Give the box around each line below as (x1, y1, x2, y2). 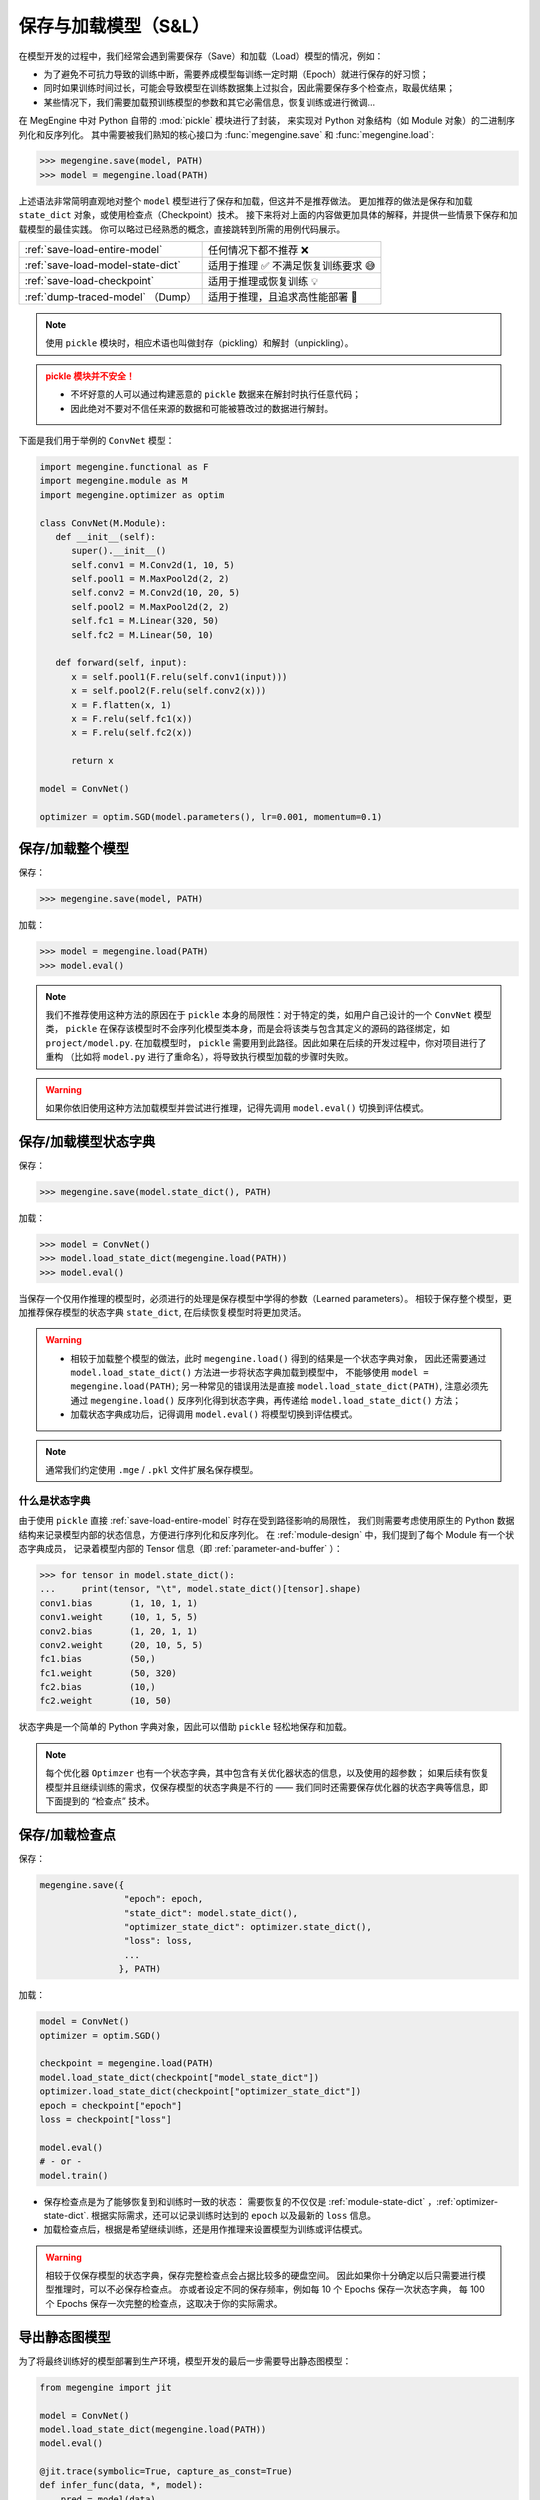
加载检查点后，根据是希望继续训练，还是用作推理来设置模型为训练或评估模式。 (43, 2223, 368, 2235)
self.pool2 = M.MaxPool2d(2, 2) (71, 601, 230, 612)
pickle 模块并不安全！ (45, 370, 135, 382)
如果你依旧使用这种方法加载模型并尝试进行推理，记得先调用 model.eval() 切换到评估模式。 (45, 1101, 430, 1114)
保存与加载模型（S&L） (18, 15, 210, 37)
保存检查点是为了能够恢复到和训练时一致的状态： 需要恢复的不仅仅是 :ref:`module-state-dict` (43, 2195, 426, 2207)
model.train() (39, 2170, 109, 2181)
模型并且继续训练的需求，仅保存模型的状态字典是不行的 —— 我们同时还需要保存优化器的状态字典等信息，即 (45, 1781, 489, 1793)
